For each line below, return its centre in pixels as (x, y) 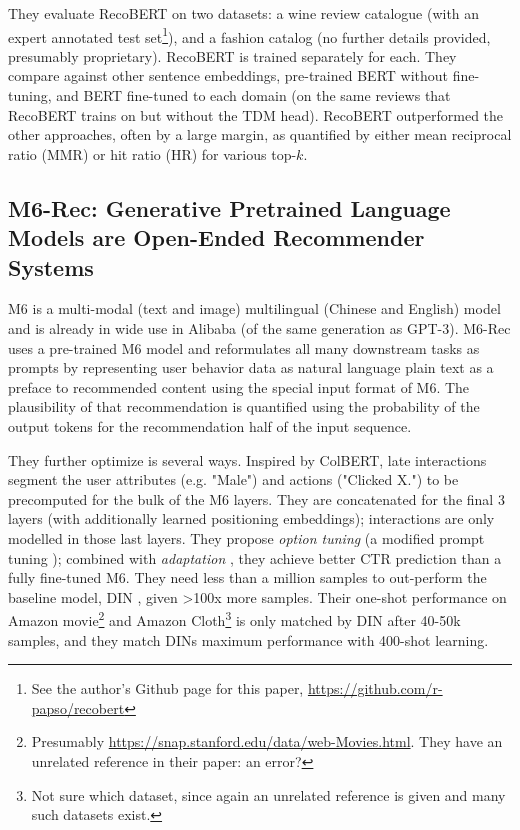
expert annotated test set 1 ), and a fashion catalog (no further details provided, (249, 35)
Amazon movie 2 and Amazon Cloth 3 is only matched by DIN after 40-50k (234, 618)
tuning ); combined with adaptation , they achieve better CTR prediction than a (255, 557)
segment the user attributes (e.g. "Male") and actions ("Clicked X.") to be (233, 479)
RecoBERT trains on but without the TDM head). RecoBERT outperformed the (256, 114)
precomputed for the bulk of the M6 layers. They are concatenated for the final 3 (256, 498)
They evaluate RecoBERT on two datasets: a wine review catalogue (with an (244, 13)
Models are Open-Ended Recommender (216, 237)
